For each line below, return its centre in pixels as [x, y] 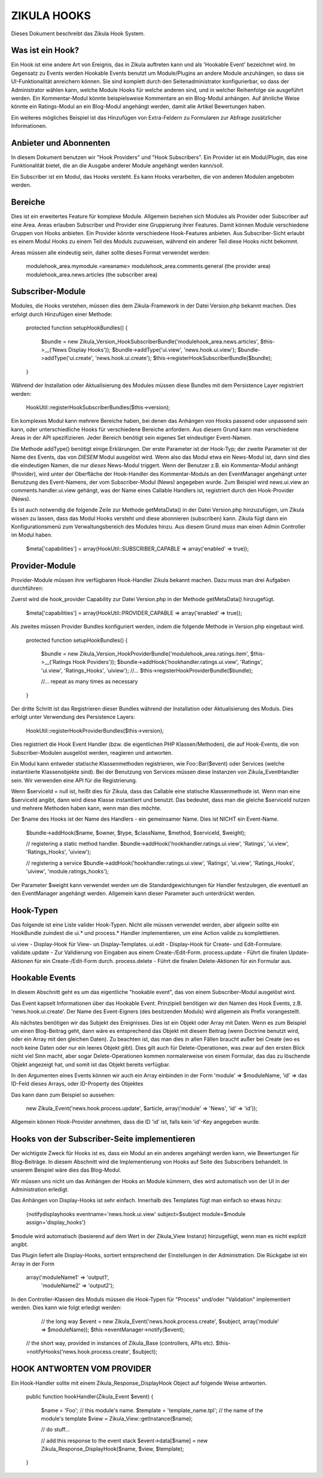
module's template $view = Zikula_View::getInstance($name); [117, 1418]
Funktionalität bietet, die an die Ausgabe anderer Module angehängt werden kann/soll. [118, 166]
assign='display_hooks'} [56, 1223]
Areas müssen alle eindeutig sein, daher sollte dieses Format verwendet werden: [111, 252]
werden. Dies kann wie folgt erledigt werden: [66, 1308]
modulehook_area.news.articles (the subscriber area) [92, 275]
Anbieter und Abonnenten [61, 143]
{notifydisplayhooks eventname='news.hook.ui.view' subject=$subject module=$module [136, 1214]
